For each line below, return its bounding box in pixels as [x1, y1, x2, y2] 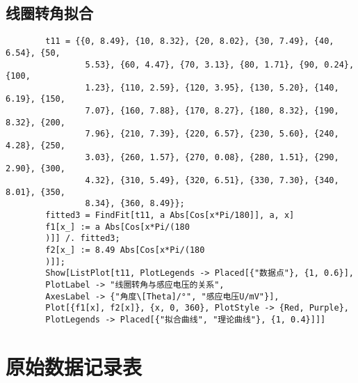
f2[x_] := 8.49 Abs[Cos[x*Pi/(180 [45, 245, 205, 256]
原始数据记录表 [6, 352, 143, 380]
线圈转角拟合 [6, 2, 93, 24]
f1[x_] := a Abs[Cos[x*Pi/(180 [45, 221, 190, 232]
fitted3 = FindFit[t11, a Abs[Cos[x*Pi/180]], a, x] [45, 210, 295, 221]
